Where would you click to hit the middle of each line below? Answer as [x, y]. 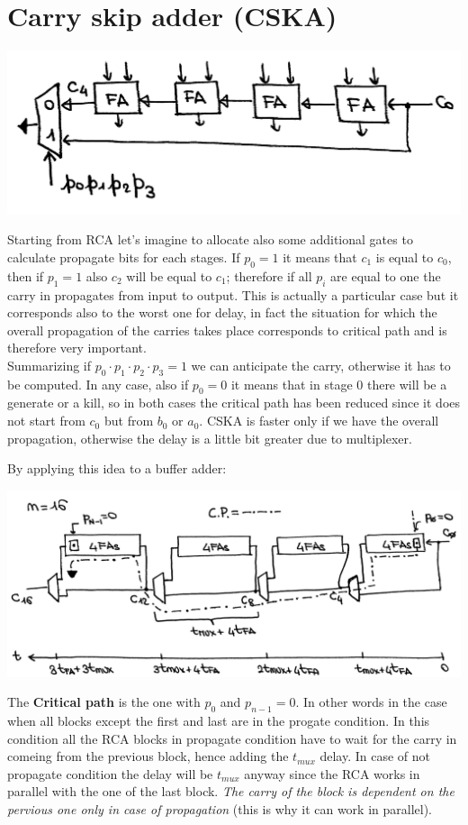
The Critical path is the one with [104, 702]
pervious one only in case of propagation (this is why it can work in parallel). [220, 808]
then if [26, 275]
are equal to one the [386, 275]
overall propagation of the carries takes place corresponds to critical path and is [227, 330]
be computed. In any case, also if [98, 384]
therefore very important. [77, 348]
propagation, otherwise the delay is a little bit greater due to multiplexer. [210, 438]
